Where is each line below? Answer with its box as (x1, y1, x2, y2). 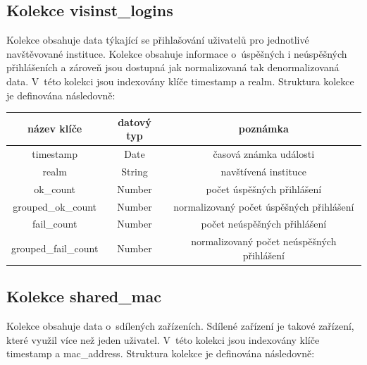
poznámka (238, 121, 289, 136)
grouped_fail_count (11, 241, 99, 256)
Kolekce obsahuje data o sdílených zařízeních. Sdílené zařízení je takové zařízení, (6, 318, 354, 333)
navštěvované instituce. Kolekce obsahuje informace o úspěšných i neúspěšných (6, 46, 347, 61)
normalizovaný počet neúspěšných (191, 234, 337, 249)
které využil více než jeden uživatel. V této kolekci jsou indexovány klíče (6, 332, 320, 347)
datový (118, 114, 151, 129)
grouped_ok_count (13, 199, 97, 214)
